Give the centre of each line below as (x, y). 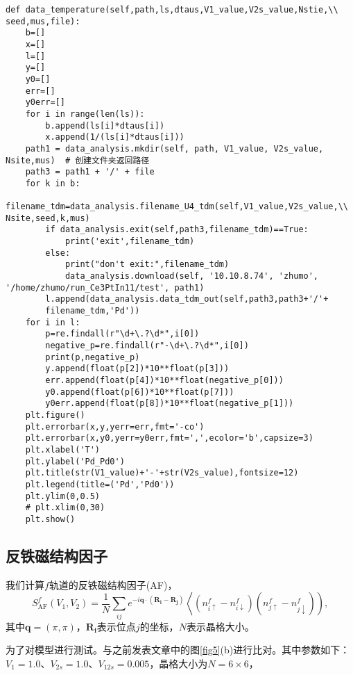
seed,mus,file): (43, 21)
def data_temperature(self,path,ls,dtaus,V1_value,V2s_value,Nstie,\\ (172, 10)
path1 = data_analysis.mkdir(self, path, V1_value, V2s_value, (174, 148)
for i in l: (53, 322)
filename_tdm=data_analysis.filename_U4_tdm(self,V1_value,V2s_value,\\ (177, 207)
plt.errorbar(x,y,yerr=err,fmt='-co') (115, 426)
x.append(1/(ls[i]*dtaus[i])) (115, 137)
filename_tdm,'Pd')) (93, 311)
